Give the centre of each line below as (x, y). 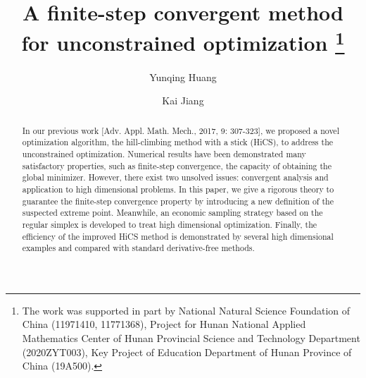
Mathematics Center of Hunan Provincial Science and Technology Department (191, 338)
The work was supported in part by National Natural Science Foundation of (186, 310)
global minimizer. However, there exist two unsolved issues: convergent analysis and (175, 177)
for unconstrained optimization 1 (183, 41)
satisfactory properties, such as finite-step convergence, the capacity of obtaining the (177, 165)
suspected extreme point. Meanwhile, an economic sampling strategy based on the (172, 213)
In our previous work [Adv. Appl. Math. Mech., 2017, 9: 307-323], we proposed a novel (181, 130)
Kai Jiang (183, 100)
